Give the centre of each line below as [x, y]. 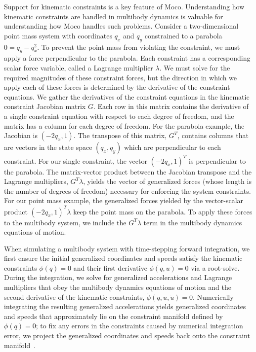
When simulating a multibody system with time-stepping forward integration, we [127, 248]
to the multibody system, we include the [65, 222]
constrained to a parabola [183, 35]
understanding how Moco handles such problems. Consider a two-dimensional [121, 26]
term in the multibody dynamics [193, 222]
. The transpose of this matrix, [120, 135]
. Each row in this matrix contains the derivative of [171, 106]
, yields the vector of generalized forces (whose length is [167, 181]
